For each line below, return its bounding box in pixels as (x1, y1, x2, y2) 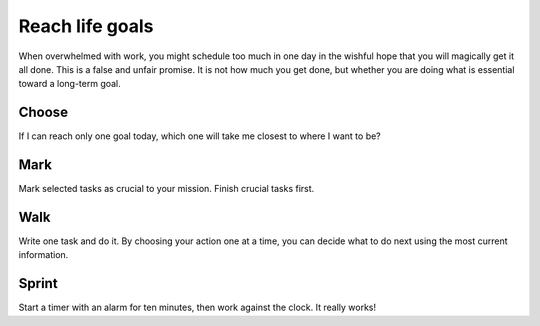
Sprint (18, 275, 59, 292)
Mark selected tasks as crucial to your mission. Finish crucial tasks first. (18, 183, 315, 195)
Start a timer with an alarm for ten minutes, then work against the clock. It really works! (18, 301, 377, 314)
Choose (18, 104, 69, 121)
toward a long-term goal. (18, 78, 122, 90)
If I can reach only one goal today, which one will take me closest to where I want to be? (18, 130, 382, 142)
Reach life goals (18, 15, 154, 37)
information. (18, 249, 69, 261)
